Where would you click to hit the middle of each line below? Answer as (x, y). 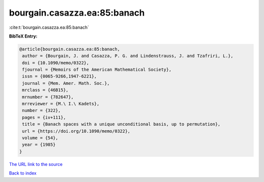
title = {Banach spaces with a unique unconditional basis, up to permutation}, (121, 124)
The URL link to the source (36, 164)
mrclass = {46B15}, (45, 90)
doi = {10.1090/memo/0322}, (56, 63)
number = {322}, (42, 111)
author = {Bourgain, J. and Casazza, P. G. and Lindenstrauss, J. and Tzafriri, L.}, (128, 56)
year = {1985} (39, 145)
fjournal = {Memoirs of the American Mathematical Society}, (97, 70)
